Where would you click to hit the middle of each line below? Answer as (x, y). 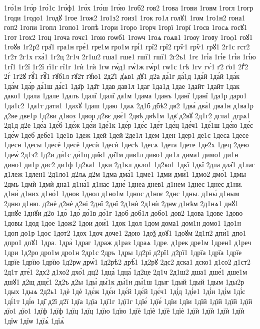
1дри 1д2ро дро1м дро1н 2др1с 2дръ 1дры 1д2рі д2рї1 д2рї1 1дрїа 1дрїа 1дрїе (123, 252)
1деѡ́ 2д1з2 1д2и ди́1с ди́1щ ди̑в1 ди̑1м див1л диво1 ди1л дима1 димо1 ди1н (121, 154)
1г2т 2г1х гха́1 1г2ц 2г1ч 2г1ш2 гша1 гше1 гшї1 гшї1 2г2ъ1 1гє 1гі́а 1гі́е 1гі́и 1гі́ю (130, 56)
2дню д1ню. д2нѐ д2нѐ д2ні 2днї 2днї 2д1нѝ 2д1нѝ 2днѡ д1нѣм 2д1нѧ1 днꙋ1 (121, 203)
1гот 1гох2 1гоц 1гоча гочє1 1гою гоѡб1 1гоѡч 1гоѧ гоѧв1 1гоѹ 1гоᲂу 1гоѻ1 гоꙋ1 (128, 37)
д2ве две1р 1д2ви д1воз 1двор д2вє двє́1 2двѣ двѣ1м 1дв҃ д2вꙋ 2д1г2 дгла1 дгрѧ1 (127, 115)
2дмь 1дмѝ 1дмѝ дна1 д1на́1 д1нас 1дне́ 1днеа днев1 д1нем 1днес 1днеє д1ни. (123, 183)
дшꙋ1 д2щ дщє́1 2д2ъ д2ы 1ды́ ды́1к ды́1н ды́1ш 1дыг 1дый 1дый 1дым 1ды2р (124, 281)
